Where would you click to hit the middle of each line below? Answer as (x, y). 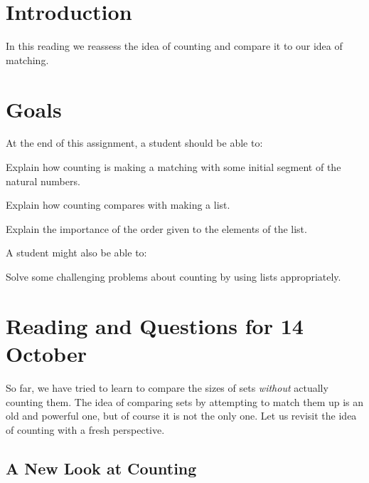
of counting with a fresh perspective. (85, 429)
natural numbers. (43, 181)
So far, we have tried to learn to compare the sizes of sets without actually (167, 387)
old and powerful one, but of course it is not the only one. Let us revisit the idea (181, 416)
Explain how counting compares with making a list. (118, 205)
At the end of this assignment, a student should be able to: (134, 143)
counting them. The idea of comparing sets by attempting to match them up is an (185, 401)
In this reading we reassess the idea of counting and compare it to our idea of (174, 46)
